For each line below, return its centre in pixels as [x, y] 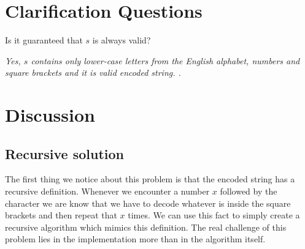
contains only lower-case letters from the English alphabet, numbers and [165, 60]
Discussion [50, 115]
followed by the [249, 191]
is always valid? [122, 40]
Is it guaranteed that [44, 40]
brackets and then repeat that [61, 215]
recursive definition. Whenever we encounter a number [107, 191]
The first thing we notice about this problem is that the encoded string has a [150, 179]
